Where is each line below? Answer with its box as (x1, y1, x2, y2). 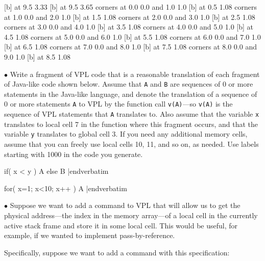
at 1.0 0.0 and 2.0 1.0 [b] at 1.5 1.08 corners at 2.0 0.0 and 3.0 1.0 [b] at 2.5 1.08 (4, 11, 255, 22)
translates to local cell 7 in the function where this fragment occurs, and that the (4, 118, 258, 129)
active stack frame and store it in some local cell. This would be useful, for (4, 220, 238, 230)
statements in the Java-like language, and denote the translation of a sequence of (4, 88, 257, 99)
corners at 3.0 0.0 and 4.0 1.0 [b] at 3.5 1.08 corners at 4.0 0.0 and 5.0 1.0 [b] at (4, 21, 253, 32)
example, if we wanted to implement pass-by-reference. (4, 230, 175, 241)
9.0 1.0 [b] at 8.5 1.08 (4, 51, 70, 62)
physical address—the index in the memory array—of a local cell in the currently (4, 210, 258, 220)
